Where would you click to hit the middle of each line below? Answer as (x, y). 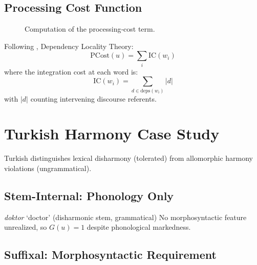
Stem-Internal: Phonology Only (89, 195)
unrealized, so (26, 227)
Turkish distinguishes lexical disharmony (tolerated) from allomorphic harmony (129, 158)
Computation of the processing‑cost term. (90, 29)
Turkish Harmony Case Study (112, 134)
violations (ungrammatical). (48, 168)
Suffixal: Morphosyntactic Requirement (110, 255)
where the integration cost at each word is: (71, 71)
